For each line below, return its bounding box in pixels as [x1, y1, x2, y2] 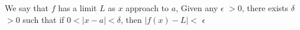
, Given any [176, 2, 218, 14]
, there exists [241, 2, 289, 14]
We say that [5, 2, 49, 14]
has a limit [58, 2, 97, 14]
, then [120, 13, 142, 25]
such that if [22, 13, 64, 25]
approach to [125, 2, 169, 14]
